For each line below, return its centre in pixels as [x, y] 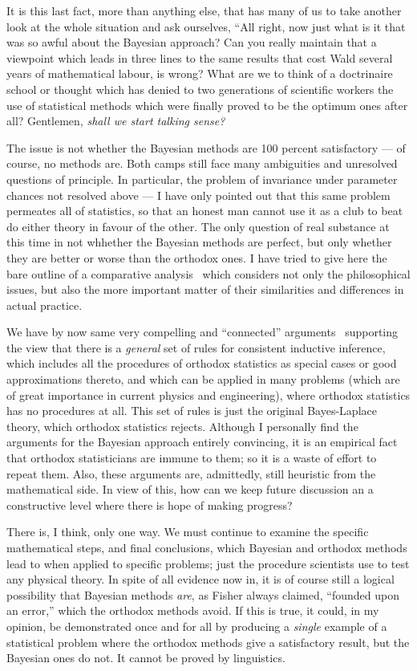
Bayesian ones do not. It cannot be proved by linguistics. [146, 658]
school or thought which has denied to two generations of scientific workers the [200, 89]
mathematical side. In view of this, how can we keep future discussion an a [190, 489]
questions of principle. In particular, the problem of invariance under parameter [202, 179]
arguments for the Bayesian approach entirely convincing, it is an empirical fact [202, 442]
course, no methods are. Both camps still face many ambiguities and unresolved [202, 163]
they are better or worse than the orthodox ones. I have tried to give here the [197, 257]
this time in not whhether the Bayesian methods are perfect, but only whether [199, 242]
